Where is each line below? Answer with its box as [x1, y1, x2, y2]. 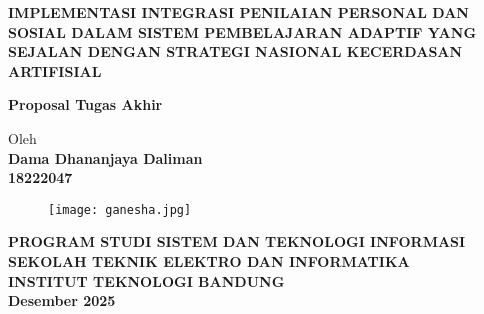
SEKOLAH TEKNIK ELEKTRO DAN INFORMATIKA [8, 251, 410, 271]
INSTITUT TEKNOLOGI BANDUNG [8, 270, 285, 291]
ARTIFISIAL [8, 60, 102, 81]
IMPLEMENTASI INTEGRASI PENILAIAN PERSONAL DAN [8, 2, 469, 22]
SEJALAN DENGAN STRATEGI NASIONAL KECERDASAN [8, 41, 463, 62]
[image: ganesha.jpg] [48, 202, 192, 217]
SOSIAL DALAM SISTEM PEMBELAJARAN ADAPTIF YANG [8, 21, 477, 42]
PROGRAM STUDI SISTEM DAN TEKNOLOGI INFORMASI [8, 231, 466, 252]
